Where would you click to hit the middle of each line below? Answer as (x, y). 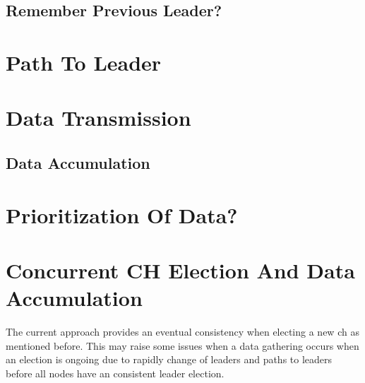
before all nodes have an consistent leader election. (115, 373)
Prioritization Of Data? (122, 214)
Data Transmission (98, 118)
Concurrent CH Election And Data (180, 270)
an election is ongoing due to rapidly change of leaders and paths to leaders (169, 359)
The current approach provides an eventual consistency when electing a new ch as (182, 331)
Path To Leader (84, 62)
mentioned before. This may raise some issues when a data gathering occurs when (182, 345)
